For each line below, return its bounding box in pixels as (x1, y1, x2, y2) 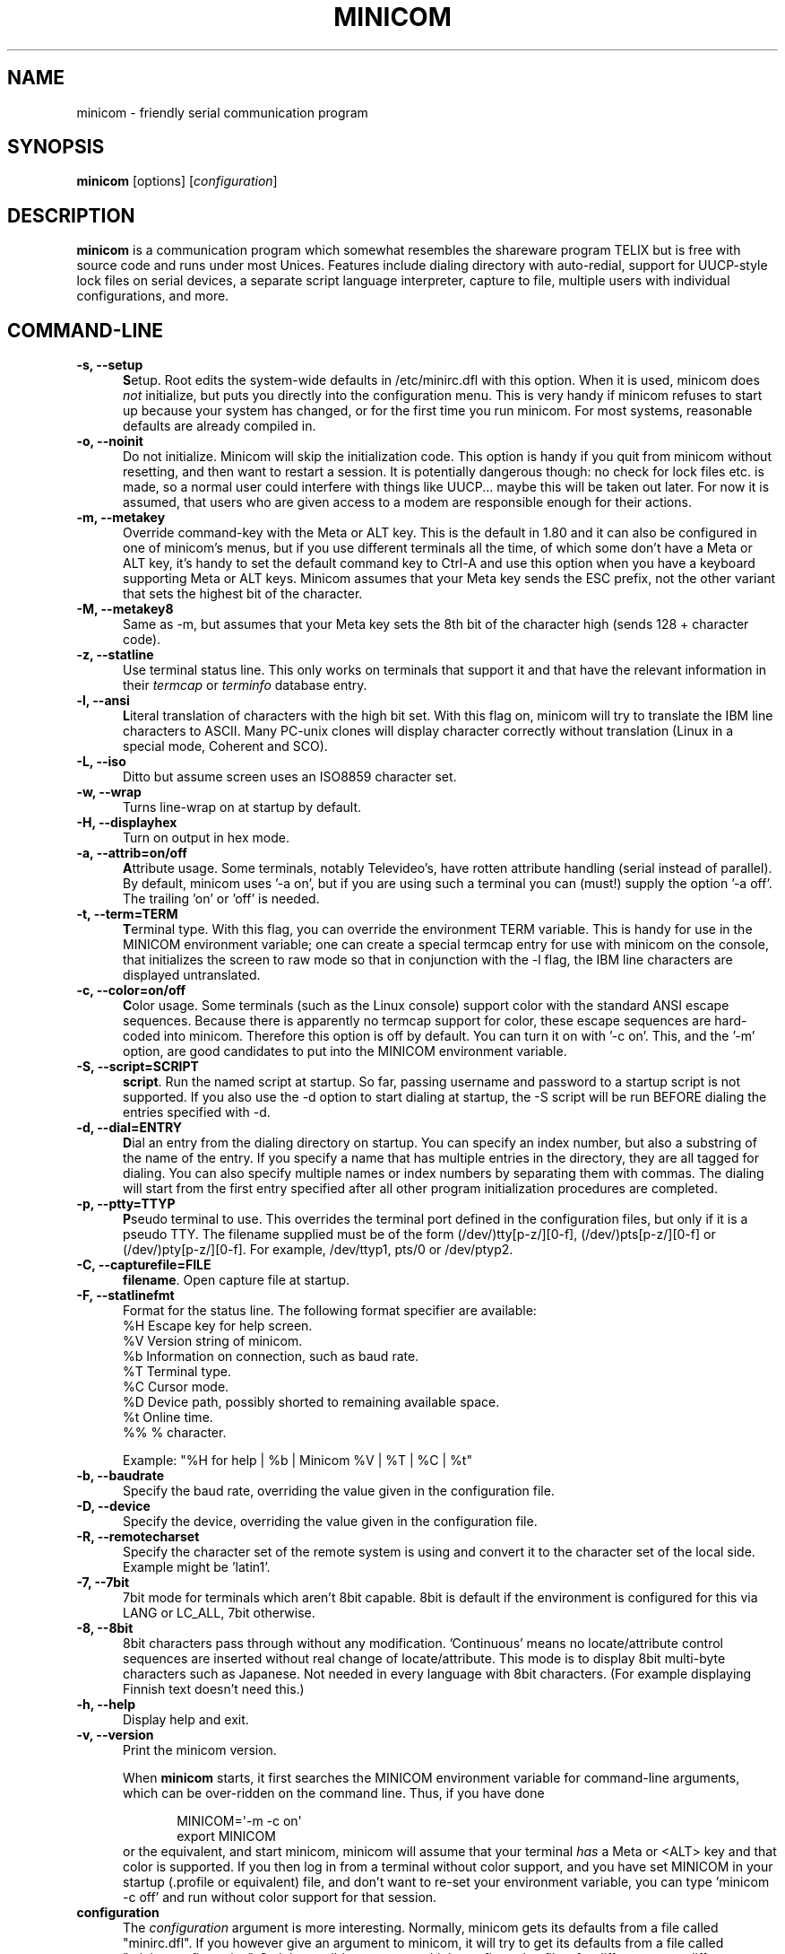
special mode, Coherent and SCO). (123, 738, 328, 755)
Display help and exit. (123, 1712, 249, 1728)
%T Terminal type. (123, 1364, 231, 1380)
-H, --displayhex (76, 815, 177, 831)
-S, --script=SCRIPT (76, 1059, 199, 1075)
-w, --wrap (76, 784, 142, 800)
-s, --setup (76, 357, 143, 373)
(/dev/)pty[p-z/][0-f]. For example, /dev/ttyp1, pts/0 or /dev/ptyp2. (123, 1242, 513, 1258)
